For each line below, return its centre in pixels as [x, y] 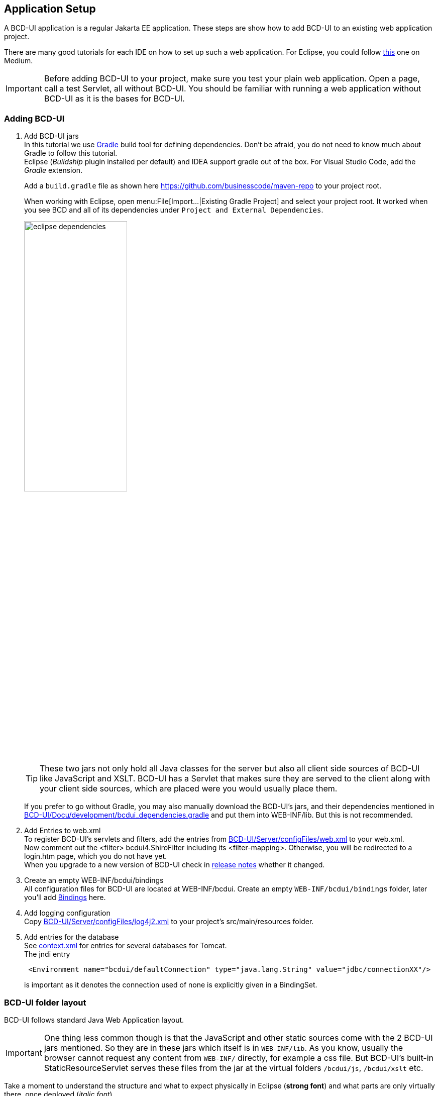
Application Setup [50, 9]
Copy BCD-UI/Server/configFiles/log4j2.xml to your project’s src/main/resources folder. [169, 922]
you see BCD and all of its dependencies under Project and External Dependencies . [174, 210]
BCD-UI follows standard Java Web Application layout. [94, 1020]
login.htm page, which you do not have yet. [96, 856]
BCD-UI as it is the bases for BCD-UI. [114, 99]
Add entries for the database [72, 937]
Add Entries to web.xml [63, 831]
